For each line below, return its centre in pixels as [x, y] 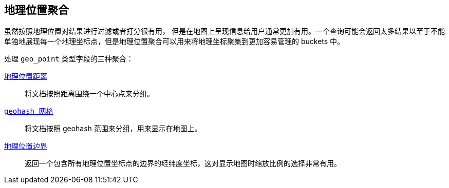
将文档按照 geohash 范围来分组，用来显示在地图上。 [113, 129]
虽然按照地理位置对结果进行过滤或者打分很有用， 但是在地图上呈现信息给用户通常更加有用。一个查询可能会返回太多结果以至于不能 [224, 31]
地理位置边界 [26, 146]
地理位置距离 [26, 77]
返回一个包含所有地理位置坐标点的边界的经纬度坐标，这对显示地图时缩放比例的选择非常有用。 [183, 163]
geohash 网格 [29, 111]
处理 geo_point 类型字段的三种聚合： [69, 59]
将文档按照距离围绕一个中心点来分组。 [89, 94]
